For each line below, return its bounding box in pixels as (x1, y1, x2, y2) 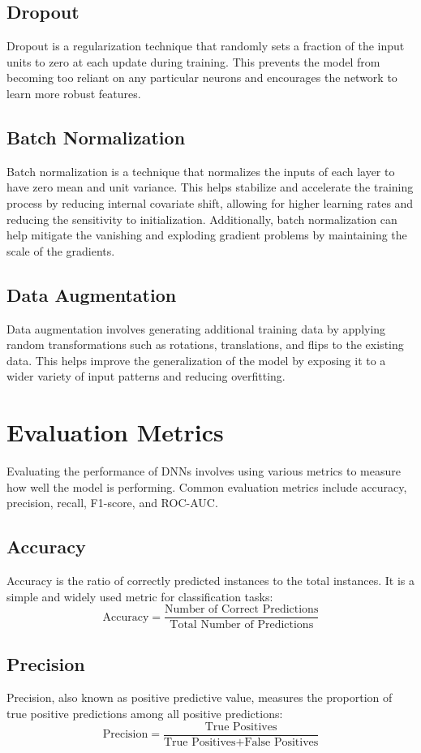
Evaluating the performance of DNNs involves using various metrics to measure (6, 463, 401, 480)
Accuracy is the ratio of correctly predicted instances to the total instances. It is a (6, 572, 415, 589)
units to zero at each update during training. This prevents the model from (6, 53, 380, 70)
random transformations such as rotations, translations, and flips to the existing (6, 336, 404, 353)
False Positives (244, 736, 319, 748)
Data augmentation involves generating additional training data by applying (6, 320, 386, 337)
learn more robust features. (6, 84, 141, 101)
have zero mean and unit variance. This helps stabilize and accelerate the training (6, 179, 414, 196)
